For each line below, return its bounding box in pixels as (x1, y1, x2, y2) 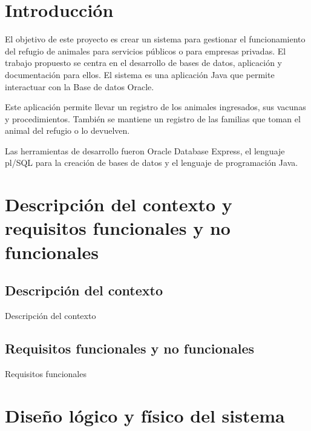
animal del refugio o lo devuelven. (5, 124, 130, 137)
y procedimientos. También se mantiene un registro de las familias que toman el (5, 112, 301, 125)
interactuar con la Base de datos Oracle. (5, 80, 154, 93)
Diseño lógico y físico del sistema (5, 403, 285, 427)
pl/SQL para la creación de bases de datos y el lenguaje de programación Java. (5, 156, 298, 169)
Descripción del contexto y (5, 192, 232, 217)
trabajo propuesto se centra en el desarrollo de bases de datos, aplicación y (5, 56, 282, 69)
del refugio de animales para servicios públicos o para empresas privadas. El (5, 44, 286, 57)
